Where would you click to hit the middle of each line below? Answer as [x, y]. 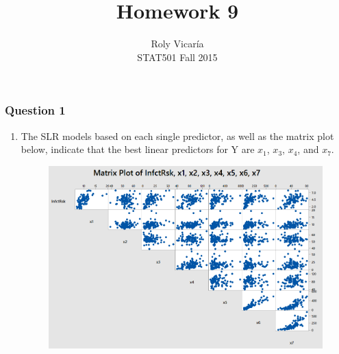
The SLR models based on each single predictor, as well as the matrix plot [177, 135]
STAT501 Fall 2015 [177, 57]
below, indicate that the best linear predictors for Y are [138, 149]
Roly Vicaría [177, 44]
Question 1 [35, 110]
